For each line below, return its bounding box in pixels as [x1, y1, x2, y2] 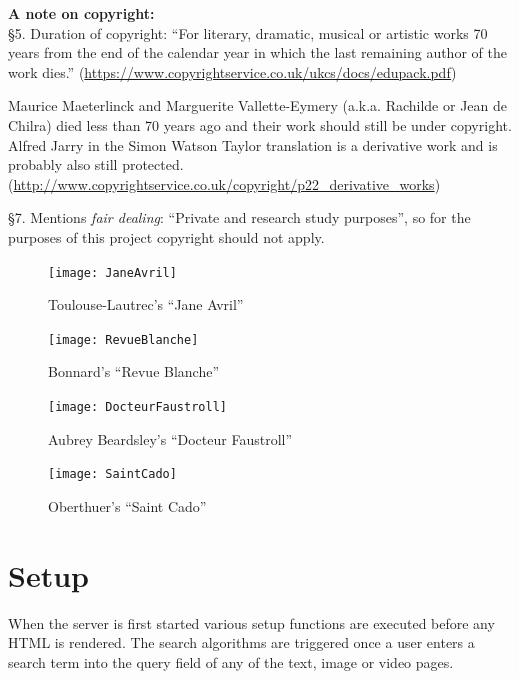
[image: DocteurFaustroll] [48, 400, 227, 415]
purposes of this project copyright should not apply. [8, 226, 325, 247]
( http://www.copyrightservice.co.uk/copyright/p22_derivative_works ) [8, 173, 441, 194]
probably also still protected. [8, 154, 184, 175]
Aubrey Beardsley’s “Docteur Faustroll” [48, 428, 293, 449]
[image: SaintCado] [48, 467, 177, 482]
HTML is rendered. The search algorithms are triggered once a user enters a [8, 632, 475, 653]
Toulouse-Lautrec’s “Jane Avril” [48, 294, 244, 315]
